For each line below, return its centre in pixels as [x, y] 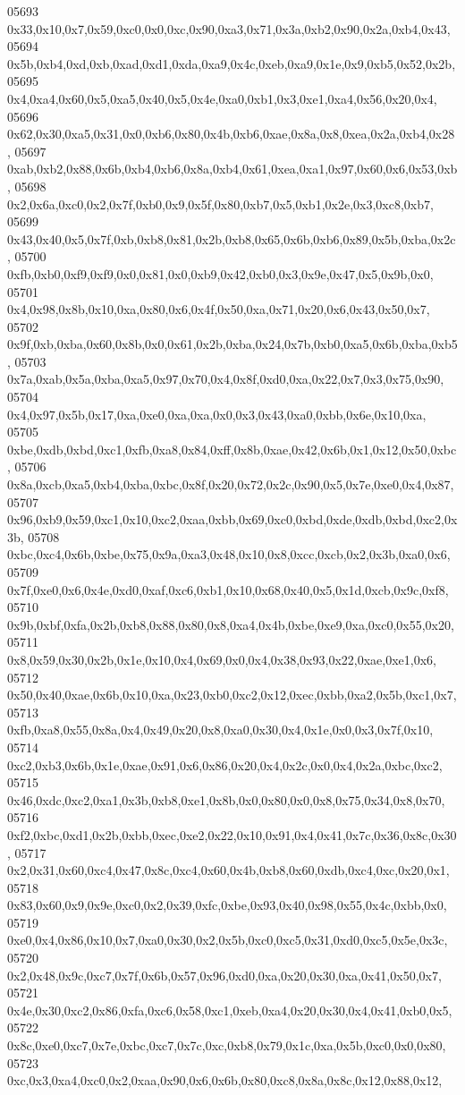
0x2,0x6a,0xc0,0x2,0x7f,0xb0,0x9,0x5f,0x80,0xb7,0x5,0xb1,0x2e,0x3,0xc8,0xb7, [220, 204]
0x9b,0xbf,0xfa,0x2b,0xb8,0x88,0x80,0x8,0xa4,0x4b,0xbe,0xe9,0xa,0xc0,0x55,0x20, [231, 624]
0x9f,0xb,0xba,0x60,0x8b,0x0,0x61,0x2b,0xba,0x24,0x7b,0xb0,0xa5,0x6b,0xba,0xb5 [232, 344]
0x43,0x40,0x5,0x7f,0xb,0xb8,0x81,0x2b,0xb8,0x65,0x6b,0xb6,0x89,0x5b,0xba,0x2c [232, 238]
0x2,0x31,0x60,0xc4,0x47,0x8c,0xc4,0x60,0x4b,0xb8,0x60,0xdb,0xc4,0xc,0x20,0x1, [228, 870]
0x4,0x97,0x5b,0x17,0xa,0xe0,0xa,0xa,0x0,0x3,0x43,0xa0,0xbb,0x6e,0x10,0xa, [217, 414]
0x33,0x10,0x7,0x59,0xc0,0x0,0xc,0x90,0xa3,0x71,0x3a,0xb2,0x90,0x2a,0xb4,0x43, [229, 28]
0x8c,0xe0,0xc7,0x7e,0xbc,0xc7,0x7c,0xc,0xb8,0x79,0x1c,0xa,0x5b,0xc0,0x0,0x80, [227, 1045]
